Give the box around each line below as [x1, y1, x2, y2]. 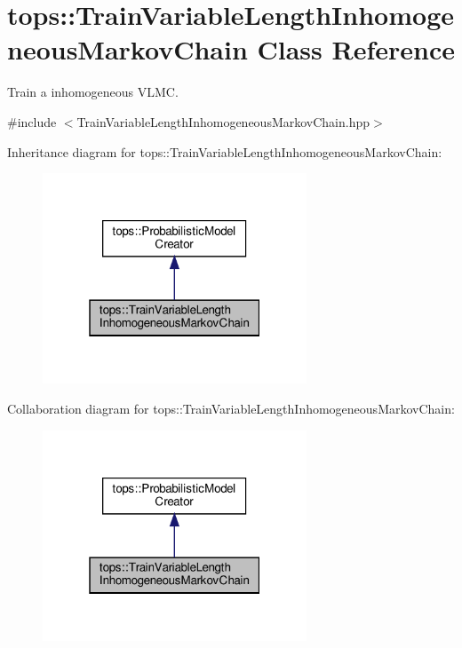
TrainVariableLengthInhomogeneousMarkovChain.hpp [76, 112, 370, 130]
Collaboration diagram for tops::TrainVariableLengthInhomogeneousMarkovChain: [7, 399, 455, 417]
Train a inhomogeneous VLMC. [7, 83, 179, 101]
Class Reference [257, 31, 456, 67]
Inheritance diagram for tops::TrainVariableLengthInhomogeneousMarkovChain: [7, 142, 442, 161]
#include [7, 112, 57, 130]
